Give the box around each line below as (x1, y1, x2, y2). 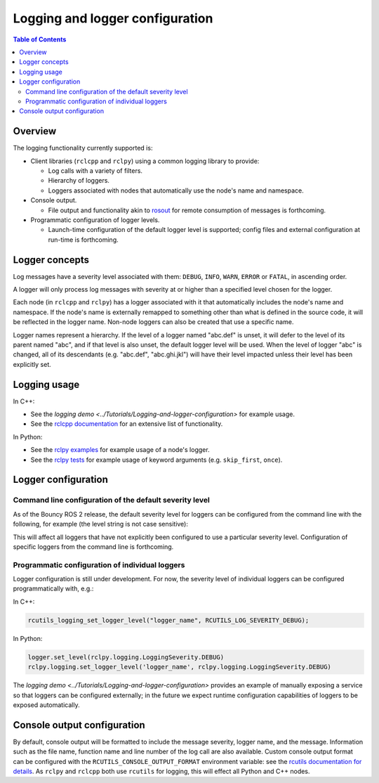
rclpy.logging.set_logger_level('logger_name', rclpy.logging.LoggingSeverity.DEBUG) (27, 663, 331, 671)
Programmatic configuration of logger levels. (30, 215, 160, 224)
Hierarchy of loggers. (48, 176, 110, 185)
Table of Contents (13, 35, 67, 44)
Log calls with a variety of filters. (48, 166, 143, 175)
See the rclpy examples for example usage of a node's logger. (30, 446, 210, 454)
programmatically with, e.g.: (13, 584, 94, 593)
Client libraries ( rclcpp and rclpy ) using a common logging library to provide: (30, 157, 260, 165)
